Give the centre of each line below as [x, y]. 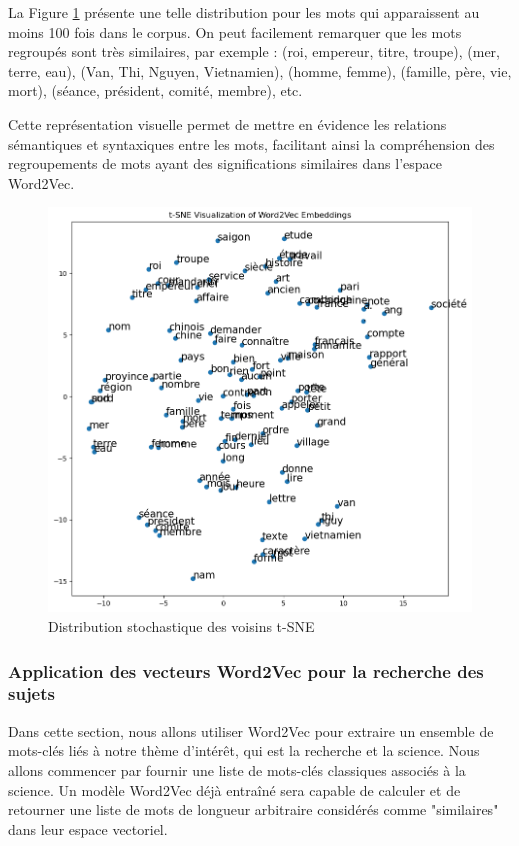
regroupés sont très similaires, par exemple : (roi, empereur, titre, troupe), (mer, [254, 51]
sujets [31, 693]
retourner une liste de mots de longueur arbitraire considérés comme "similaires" [253, 809]
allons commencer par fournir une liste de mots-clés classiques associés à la [237, 769]
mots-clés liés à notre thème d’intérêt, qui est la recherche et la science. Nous [244, 750]
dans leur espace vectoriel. [88, 828]
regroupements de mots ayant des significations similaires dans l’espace [225, 163]
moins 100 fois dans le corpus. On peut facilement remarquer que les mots [235, 31]
